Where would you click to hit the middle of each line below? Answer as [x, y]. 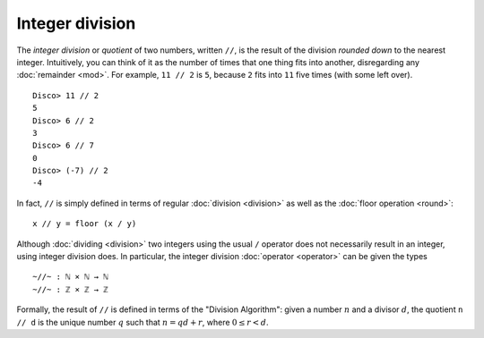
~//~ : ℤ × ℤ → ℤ [70, 289]
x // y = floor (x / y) [85, 224]
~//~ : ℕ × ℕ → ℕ [70, 277]
